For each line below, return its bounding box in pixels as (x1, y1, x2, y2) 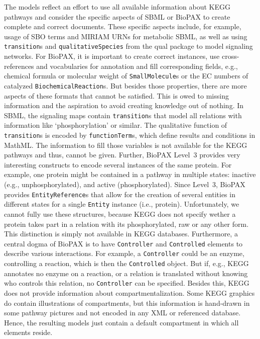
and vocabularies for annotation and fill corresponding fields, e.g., (36, 60, 238, 71)
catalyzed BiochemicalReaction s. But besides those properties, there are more (4, 80, 247, 91)
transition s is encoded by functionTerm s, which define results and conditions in (4, 129, 255, 140)
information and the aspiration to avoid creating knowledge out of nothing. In (4, 100, 244, 111)
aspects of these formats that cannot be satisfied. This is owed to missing (4, 90, 229, 101)
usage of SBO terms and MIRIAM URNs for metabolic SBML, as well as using (4, 31, 247, 41)
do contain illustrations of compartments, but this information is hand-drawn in (4, 297, 250, 308)
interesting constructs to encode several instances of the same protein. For (4, 159, 232, 169)
